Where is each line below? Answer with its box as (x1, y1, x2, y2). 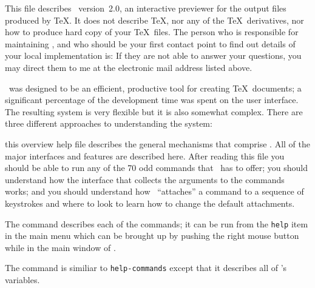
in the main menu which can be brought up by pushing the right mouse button (5, 229, 299, 242)
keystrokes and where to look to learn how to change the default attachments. (5, 196, 295, 209)
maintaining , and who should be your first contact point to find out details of (5, 37, 296, 50)
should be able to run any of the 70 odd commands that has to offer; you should (5, 161, 308, 174)
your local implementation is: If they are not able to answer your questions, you (5, 49, 302, 62)
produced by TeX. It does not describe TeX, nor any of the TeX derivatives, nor (5, 13, 304, 26)
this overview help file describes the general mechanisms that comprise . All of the (5, 137, 311, 150)
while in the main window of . (5, 241, 116, 253)
